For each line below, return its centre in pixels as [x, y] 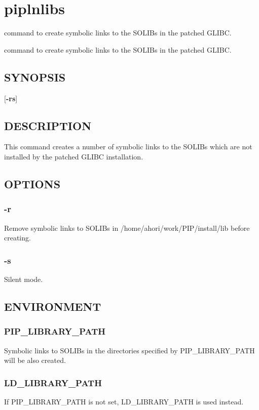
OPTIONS [32, 183]
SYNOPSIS [35, 77]
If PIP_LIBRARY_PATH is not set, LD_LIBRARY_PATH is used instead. [124, 401]
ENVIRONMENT [53, 306]
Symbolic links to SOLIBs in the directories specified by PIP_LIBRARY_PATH [129, 350]
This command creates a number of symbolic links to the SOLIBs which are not [128, 147]
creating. [17, 238]
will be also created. [35, 360]
